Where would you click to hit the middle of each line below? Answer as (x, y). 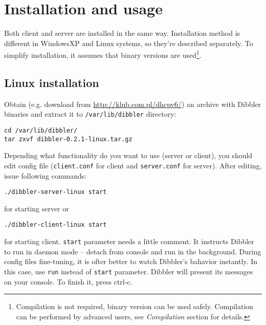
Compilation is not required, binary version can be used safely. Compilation (135, 306)
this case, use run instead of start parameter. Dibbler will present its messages (129, 271)
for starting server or (37, 208)
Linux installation (52, 82)
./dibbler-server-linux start (56, 192)
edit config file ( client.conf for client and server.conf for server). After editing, (133, 165)
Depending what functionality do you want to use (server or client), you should (128, 155)
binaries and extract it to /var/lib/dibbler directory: (90, 114)
